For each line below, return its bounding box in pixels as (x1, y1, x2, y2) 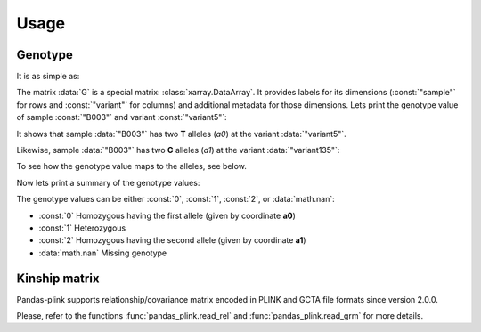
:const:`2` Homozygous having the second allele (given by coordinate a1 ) (38, 235, 306, 246)
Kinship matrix (16, 271, 100, 286)
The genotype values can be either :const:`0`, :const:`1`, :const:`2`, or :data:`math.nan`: (16, 194, 335, 205)
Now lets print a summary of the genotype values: (16, 177, 200, 188)
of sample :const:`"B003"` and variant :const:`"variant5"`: (16, 112, 227, 123)
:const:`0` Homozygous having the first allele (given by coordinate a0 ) (38, 210, 296, 221)
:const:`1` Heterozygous (38, 223, 126, 233)
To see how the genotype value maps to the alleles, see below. (16, 161, 247, 172)
